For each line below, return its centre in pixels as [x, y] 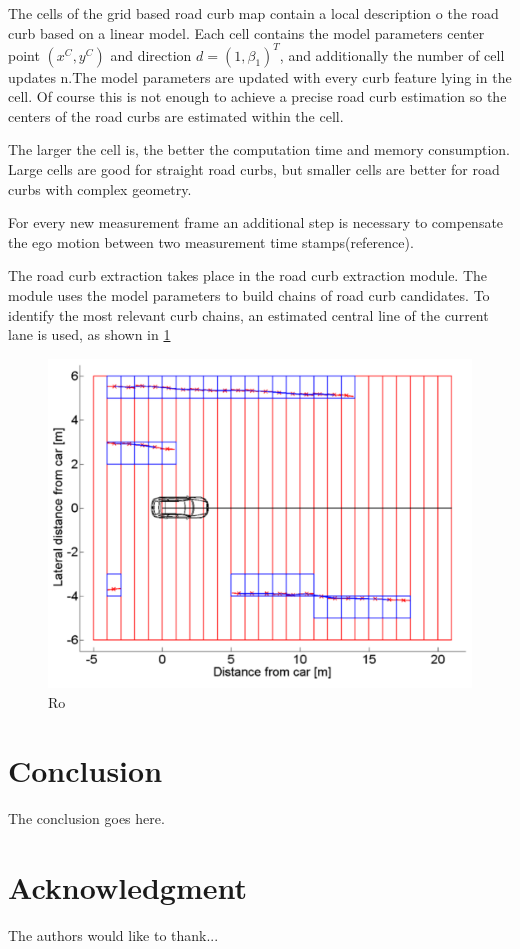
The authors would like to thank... [113, 935]
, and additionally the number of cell [392, 54]
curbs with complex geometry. [100, 188]
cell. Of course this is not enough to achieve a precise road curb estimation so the [257, 96]
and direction [151, 54]
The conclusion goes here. [86, 818]
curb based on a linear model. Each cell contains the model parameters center [246, 32]
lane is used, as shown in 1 [89, 334]
